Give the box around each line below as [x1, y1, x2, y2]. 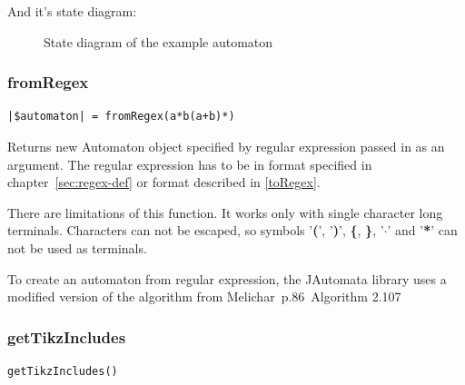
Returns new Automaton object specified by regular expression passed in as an [7, 137, 445, 155]
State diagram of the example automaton [44, 32, 273, 51]
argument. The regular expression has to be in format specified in [7, 154, 372, 173]
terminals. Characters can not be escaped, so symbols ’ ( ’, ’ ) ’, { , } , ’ [7, 221, 384, 240]
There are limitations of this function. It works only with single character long [7, 202, 443, 222]
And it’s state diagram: [7, 2, 137, 20]
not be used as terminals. [7, 238, 147, 257]
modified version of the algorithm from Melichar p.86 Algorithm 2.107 [7, 287, 401, 306]
